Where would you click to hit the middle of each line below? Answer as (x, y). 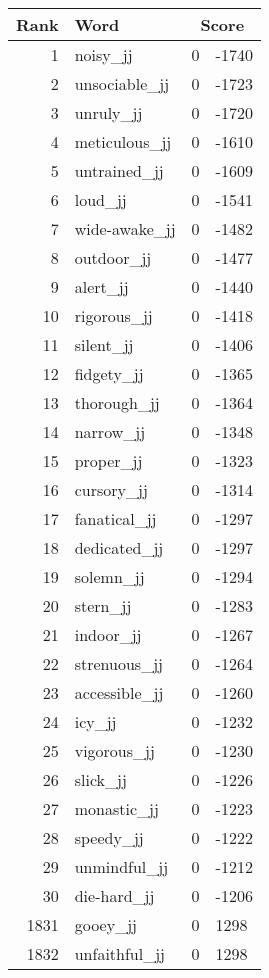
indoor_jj (108, 634)
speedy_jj (109, 837)
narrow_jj (110, 431)
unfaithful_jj (119, 953)
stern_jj (103, 605)
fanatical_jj (115, 518)
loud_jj (100, 199)
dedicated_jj (119, 547)
